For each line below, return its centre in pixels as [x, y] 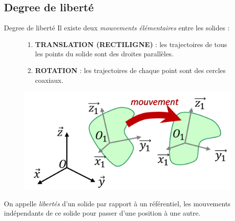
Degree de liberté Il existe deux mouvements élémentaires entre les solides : [117, 28]
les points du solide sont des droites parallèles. [104, 54]
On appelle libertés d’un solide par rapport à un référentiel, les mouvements [117, 203]
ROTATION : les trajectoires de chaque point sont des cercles [130, 70]
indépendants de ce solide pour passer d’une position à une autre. [102, 213]
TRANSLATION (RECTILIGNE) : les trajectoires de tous [131, 44]
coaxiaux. [49, 80]
